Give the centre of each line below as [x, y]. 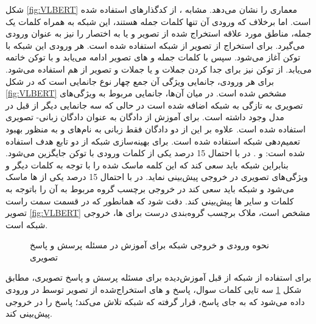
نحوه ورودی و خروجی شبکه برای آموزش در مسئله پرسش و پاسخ [149, 245]
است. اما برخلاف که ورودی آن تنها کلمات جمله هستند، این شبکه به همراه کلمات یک [158, 21]
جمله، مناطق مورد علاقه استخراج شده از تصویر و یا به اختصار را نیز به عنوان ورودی [159, 33]
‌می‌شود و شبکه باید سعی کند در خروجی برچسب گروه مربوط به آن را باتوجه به [150, 188]
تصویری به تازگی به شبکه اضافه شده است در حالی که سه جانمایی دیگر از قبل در [154, 105]
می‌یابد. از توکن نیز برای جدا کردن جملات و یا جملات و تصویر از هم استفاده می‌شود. [159, 69]
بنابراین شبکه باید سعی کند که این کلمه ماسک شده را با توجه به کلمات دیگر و [147, 164]
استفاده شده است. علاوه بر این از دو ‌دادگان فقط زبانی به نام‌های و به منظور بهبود [156, 128]
